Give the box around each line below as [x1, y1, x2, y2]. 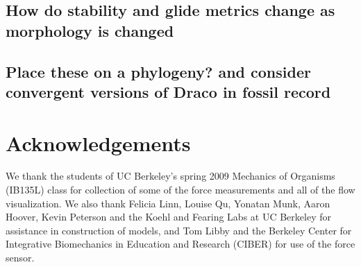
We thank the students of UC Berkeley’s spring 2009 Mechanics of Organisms [6, 169, 335, 183]
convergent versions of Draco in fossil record [6, 80, 331, 102]
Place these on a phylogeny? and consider [6, 60, 311, 82]
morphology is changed [6, 19, 174, 41]
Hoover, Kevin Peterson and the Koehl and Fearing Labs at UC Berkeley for [6, 209, 331, 224]
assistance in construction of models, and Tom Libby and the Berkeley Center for [6, 223, 352, 237]
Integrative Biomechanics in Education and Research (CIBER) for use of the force [6, 236, 355, 251]
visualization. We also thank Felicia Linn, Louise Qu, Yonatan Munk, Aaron [6, 196, 330, 210]
